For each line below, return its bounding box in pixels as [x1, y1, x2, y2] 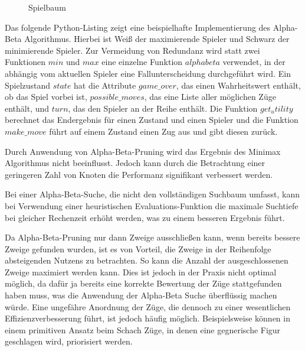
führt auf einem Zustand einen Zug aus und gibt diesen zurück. [49, 125, 278, 137]
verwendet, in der [222, 56, 286, 68]
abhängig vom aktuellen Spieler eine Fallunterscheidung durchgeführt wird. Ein [5, 67, 291, 79]
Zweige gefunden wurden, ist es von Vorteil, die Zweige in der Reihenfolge [5, 242, 271, 255]
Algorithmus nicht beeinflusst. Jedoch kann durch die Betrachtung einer [5, 157, 265, 169]
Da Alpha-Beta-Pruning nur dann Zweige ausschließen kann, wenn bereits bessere [5, 231, 300, 243]
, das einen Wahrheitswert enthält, [176, 79, 301, 91]
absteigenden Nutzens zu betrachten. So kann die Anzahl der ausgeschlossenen [5, 254, 288, 266]
